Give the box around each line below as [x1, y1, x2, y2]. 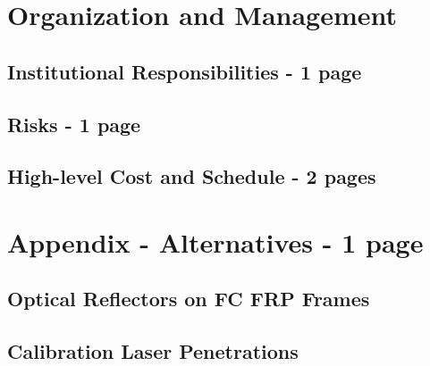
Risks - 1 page [7, 110, 141, 137]
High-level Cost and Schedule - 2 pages [7, 162, 376, 190]
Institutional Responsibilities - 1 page [7, 57, 362, 85]
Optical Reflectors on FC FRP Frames [7, 285, 370, 312]
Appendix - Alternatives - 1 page [7, 223, 424, 260]
